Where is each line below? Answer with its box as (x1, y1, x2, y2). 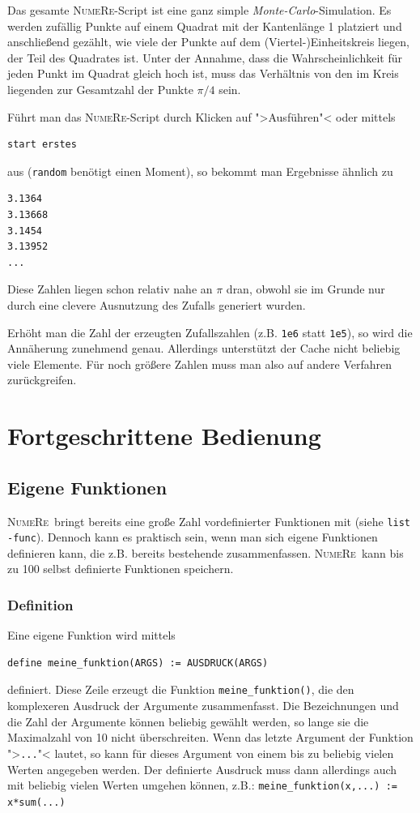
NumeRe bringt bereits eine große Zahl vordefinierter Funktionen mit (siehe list (7, 512, 411, 529)
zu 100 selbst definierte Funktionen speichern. (7, 560, 234, 577)
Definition (7, 595, 74, 614)
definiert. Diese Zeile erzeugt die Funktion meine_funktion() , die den (7, 681, 354, 698)
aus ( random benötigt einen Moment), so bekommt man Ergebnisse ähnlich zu (7, 162, 393, 179)
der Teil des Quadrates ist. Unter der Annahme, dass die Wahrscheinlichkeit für (7, 49, 402, 66)
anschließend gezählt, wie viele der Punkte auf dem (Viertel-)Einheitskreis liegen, (7, 33, 409, 50)
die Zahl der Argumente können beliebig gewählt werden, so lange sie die (7, 712, 369, 730)
